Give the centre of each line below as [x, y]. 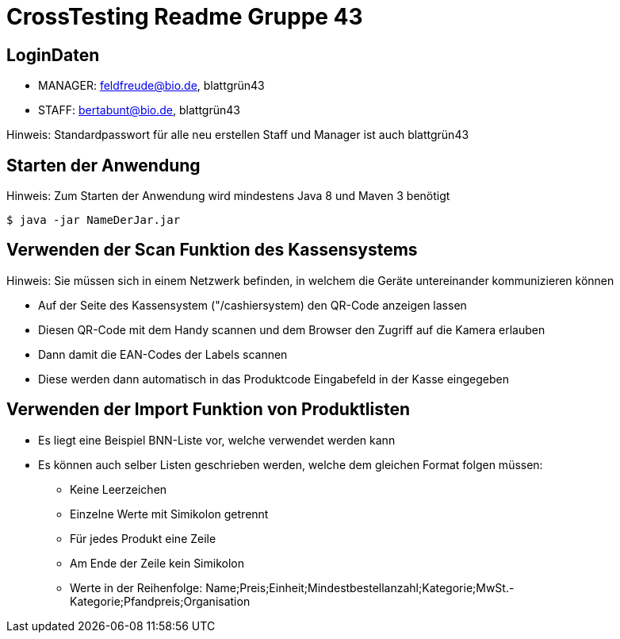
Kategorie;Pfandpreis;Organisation [160, 601]
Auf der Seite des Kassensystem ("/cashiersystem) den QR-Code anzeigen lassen [253, 305]
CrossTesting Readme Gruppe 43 [185, 17]
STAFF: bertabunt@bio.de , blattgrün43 [139, 110]
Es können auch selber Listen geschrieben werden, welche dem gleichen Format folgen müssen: [291, 464]
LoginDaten [53, 55]
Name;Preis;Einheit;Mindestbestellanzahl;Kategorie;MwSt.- [360, 587]
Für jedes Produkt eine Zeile [143, 538]
